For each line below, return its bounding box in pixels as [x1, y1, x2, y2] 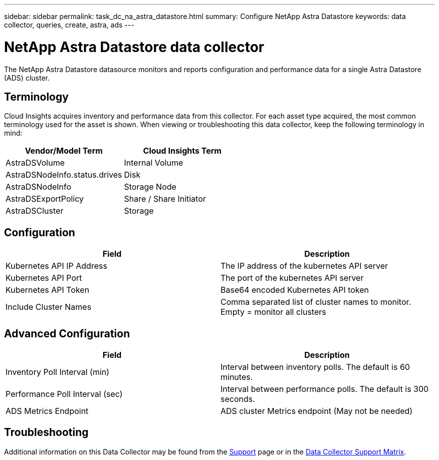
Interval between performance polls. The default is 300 [221, 384, 429, 394]
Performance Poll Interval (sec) [6, 389, 123, 399]
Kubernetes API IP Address [6, 261, 107, 271]
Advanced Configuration [4, 327, 130, 340]
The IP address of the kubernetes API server [221, 261, 388, 271]
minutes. [221, 372, 253, 382]
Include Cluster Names [6, 302, 92, 312]
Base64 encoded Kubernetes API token [221, 285, 369, 295]
